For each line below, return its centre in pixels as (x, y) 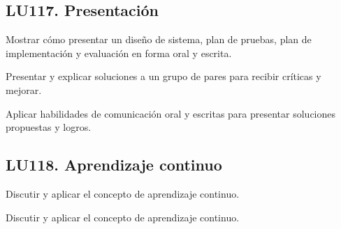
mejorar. (24, 89)
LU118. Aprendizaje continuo (114, 165)
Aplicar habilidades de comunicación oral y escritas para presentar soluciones (171, 113)
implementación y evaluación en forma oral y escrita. (119, 53)
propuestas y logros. (49, 127)
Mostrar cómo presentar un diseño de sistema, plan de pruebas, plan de (159, 39)
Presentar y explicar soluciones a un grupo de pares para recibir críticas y (164, 76)
